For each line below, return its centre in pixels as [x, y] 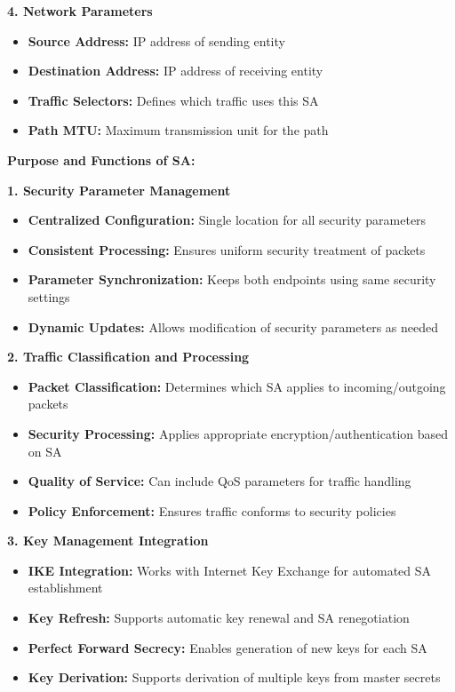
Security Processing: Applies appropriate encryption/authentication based [238, 433]
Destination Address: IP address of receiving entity [176, 71]
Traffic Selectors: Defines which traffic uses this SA [173, 100]
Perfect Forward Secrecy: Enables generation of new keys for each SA [227, 647]
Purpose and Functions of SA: [101, 159]
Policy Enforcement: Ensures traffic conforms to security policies [212, 510]
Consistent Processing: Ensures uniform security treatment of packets [227, 249]
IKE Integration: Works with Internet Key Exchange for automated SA [230, 570]
